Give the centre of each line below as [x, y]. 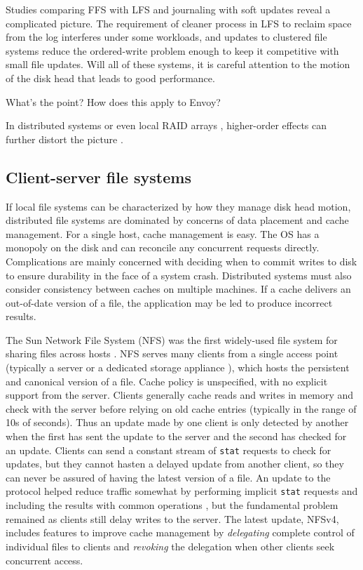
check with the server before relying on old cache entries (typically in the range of [181, 408]
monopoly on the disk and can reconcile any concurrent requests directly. [163, 247]
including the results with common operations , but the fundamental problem [172, 505]
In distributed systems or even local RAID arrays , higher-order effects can [166, 125]
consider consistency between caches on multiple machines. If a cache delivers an [178, 289]
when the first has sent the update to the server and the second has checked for [176, 436]
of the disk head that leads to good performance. [110, 78]
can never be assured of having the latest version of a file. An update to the [168, 477]
